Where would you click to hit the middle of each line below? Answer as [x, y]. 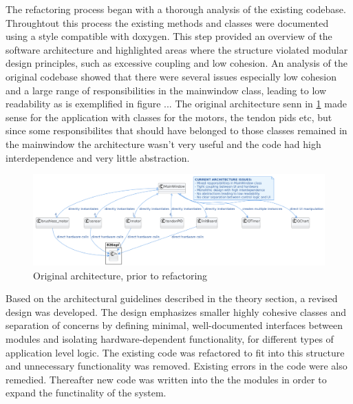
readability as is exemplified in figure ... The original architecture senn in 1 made [176, 104]
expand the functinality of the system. [86, 393]
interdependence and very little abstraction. [98, 157]
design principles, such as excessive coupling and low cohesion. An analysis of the [176, 63]
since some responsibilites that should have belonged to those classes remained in [176, 130]
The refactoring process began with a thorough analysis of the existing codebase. [176, 9]
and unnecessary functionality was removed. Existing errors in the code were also [176, 366]
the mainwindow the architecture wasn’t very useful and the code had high [163, 143]
